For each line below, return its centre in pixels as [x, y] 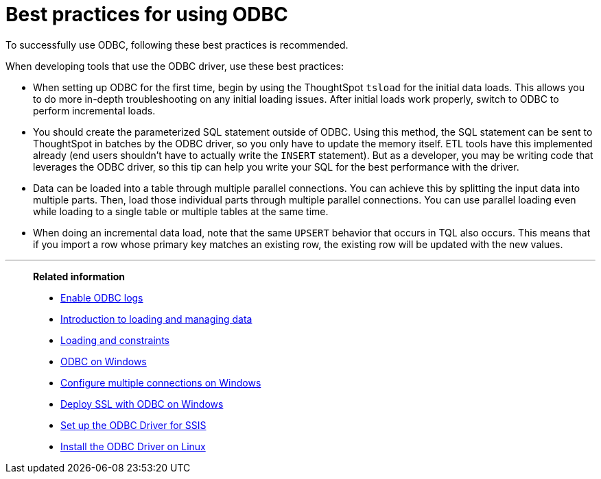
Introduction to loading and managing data [156, 319]
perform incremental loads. [94, 110]
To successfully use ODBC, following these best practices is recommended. [177, 45]
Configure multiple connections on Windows [161, 382]
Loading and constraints [115, 340]
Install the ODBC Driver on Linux [133, 446]
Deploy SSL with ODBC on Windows [142, 404]
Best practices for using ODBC [147, 14]
